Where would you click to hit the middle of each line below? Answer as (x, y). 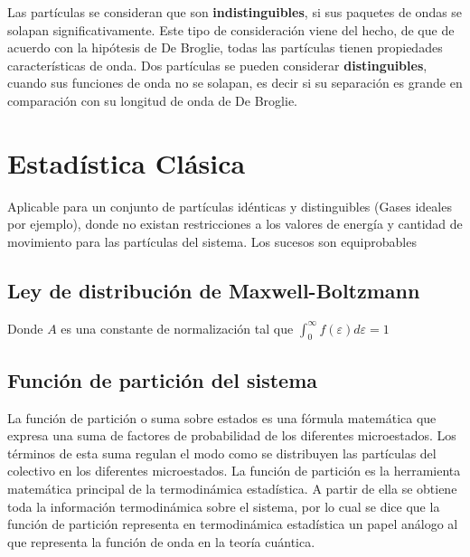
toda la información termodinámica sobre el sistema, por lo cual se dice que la (224, 506)
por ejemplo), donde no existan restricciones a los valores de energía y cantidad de (235, 224)
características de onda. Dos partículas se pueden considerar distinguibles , (217, 65)
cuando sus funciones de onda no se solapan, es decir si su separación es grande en (235, 83)
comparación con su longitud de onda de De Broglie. (152, 100)
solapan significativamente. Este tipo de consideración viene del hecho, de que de (231, 29)
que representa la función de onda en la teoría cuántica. (161, 541)
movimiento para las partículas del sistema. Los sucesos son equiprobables (212, 241)
